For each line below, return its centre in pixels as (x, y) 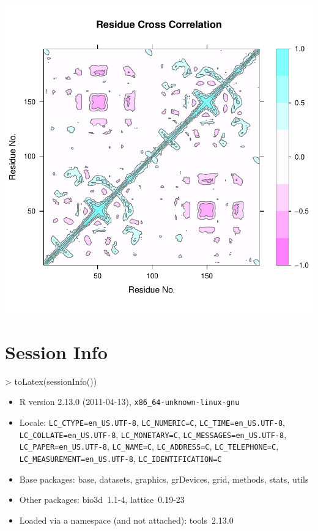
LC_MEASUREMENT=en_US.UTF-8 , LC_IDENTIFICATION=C (120, 458)
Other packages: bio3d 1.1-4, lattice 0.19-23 (102, 499)
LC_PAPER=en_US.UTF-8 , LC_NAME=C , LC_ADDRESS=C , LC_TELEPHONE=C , (149, 446)
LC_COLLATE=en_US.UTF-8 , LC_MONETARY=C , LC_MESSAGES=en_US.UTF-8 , (153, 434)
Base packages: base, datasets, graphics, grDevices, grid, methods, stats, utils (164, 479)
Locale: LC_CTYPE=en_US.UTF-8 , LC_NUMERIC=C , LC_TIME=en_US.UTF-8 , (152, 422)
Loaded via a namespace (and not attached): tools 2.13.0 (126, 520)
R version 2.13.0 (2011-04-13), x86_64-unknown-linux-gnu (129, 402)
